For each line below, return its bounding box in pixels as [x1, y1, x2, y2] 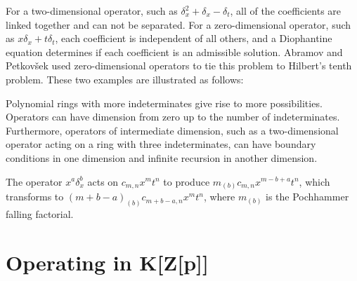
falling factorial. [6, 206, 74, 221]
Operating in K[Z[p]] [6, 247, 209, 276]
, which [299, 174, 330, 189]
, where [203, 189, 235, 204]
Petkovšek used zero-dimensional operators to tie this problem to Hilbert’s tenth [6, 58, 352, 73]
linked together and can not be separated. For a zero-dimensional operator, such [6, 17, 351, 32]
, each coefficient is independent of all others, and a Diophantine [55, 31, 332, 46]
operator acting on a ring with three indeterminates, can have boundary [6, 137, 316, 151]
